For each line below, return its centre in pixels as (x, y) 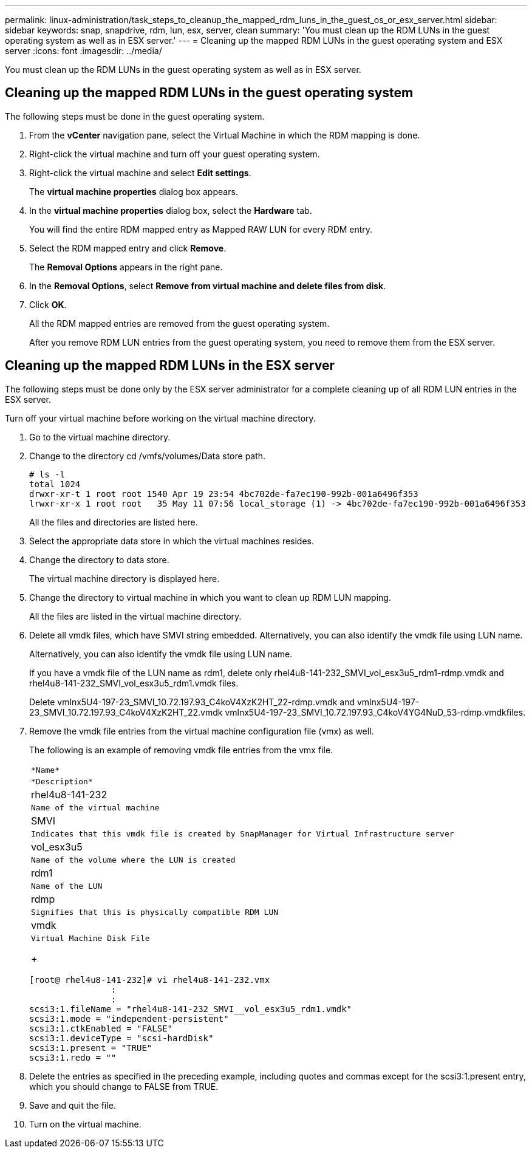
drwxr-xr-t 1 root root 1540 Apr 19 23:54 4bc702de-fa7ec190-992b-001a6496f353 (224, 494)
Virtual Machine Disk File (90, 938)
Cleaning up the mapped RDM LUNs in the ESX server (170, 366)
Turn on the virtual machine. (85, 1124)
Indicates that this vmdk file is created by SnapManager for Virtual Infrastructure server (243, 833)
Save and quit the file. (73, 1105)
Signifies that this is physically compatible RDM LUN (155, 912)
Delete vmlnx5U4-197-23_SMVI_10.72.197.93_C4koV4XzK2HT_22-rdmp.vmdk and (192, 702)
